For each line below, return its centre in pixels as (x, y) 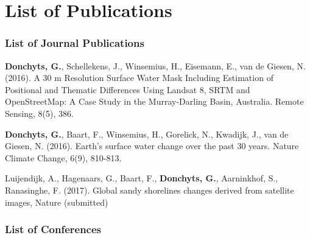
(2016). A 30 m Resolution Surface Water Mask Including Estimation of (139, 78)
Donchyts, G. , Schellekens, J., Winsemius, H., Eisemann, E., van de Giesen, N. (155, 65)
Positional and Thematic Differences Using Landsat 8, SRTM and (128, 89)
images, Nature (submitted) (57, 202)
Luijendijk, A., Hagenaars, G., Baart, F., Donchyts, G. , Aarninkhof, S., (142, 178)
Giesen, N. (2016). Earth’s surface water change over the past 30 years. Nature (152, 146)
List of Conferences (53, 229)
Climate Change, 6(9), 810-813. (63, 157)
